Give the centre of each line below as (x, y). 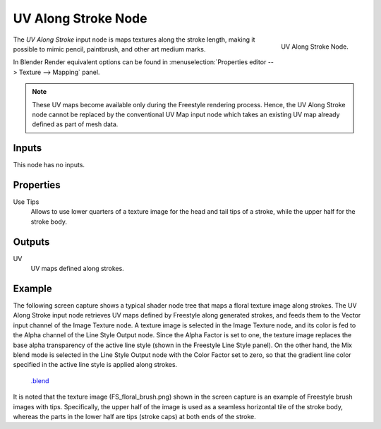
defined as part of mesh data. (75, 124)
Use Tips (26, 202)
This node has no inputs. (49, 165)
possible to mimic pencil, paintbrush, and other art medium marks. (109, 49)
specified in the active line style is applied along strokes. (95, 365)
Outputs (31, 242)
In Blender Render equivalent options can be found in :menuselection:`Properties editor (140, 62)
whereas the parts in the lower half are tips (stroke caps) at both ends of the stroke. (135, 416)
